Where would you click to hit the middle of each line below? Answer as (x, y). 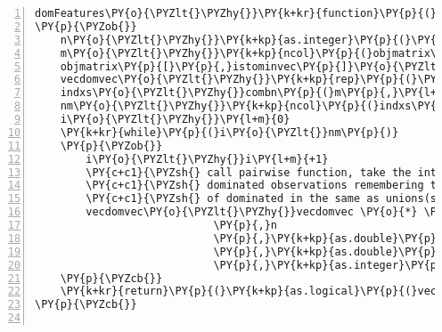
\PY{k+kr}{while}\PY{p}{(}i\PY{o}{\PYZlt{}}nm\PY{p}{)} (229, 132)
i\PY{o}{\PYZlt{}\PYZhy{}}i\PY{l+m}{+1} (207, 159)
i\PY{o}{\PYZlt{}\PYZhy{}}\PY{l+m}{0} (175, 119)
